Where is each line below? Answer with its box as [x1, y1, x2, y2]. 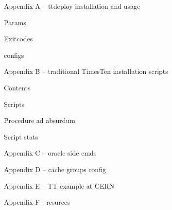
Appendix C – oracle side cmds [4, 148, 97, 158]
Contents [4, 82, 31, 92]
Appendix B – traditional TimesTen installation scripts [4, 66, 168, 76]
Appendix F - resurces [4, 197, 70, 207]
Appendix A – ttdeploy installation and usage [4, 1, 140, 11]
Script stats [4, 131, 38, 141]
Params [4, 17, 26, 27]
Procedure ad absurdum [4, 115, 76, 125]
